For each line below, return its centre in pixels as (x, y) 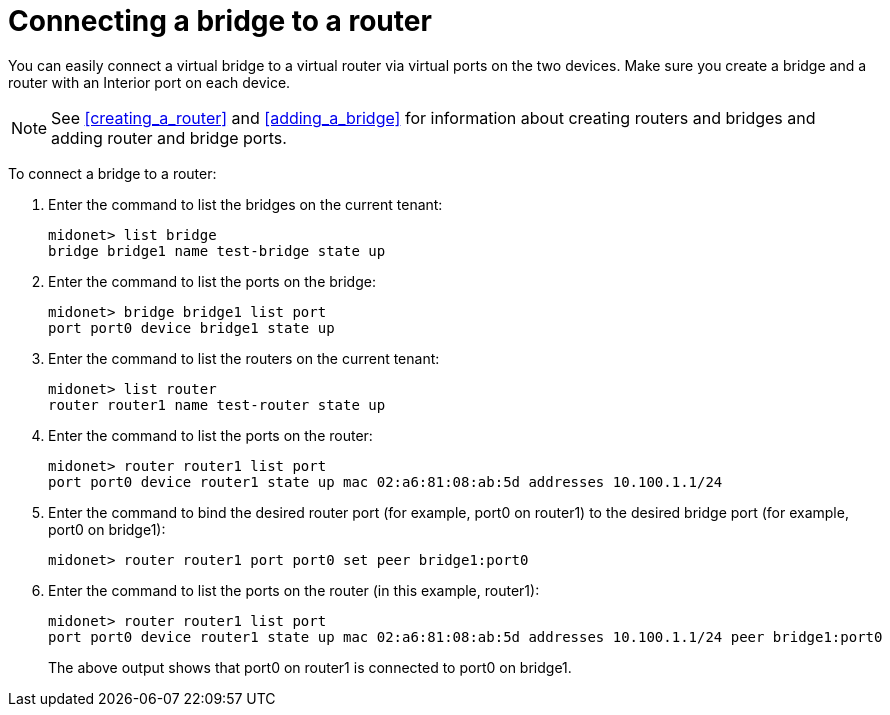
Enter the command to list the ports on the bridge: (212, 281)
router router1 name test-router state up (217, 404)
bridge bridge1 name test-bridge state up (217, 250)
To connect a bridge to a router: (112, 173)
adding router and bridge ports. (169, 137)
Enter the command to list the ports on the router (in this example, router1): (294, 590)
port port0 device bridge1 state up (191, 327)
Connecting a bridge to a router (220, 21)
